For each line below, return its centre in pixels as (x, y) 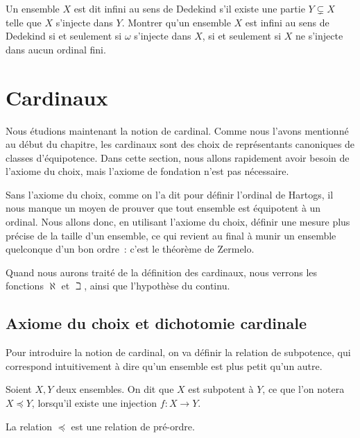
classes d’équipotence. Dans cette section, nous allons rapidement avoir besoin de (178, 157)
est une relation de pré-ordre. (133, 426)
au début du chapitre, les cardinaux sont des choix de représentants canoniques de (180, 144)
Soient (19, 389)
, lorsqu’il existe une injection (94, 403)
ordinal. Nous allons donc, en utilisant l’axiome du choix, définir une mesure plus (178, 222)
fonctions (25, 286)
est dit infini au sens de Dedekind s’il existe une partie (189, 8)
